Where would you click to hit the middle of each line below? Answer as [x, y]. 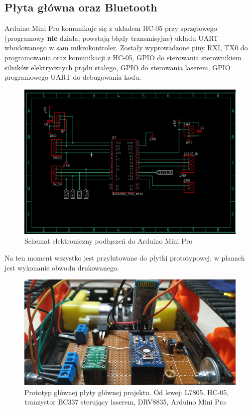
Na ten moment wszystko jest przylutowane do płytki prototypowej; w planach [125, 258]
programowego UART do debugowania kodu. [73, 77]
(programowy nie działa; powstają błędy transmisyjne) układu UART [112, 38]
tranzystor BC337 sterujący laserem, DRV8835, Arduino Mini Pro [125, 402]
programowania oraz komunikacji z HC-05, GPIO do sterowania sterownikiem [123, 57]
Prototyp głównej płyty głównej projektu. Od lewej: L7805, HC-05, [127, 392]
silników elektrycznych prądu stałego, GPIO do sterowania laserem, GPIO [118, 67]
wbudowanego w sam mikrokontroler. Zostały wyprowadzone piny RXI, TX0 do [126, 48]
